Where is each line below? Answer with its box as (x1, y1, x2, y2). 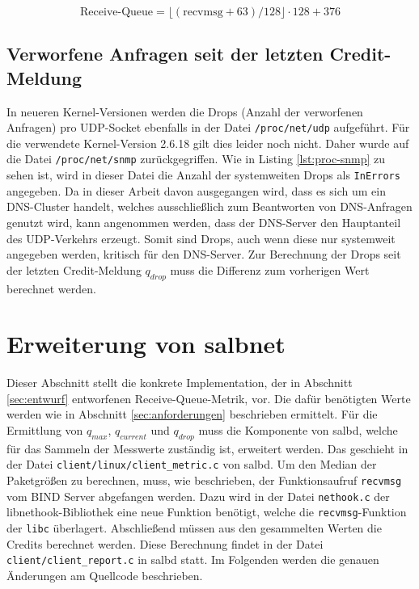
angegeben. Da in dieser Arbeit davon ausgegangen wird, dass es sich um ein (6, 182, 386, 199)
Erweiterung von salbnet (6, 327, 286, 360)
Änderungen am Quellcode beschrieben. (6, 566, 203, 583)
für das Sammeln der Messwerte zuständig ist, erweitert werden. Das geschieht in (6, 440, 408, 456)
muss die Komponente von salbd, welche (198, 422, 398, 439)
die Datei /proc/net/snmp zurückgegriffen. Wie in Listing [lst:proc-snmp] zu (6, 150, 386, 167)
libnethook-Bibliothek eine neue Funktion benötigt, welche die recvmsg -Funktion (6, 503, 407, 520)
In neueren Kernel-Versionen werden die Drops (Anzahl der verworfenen (6, 103, 363, 120)
